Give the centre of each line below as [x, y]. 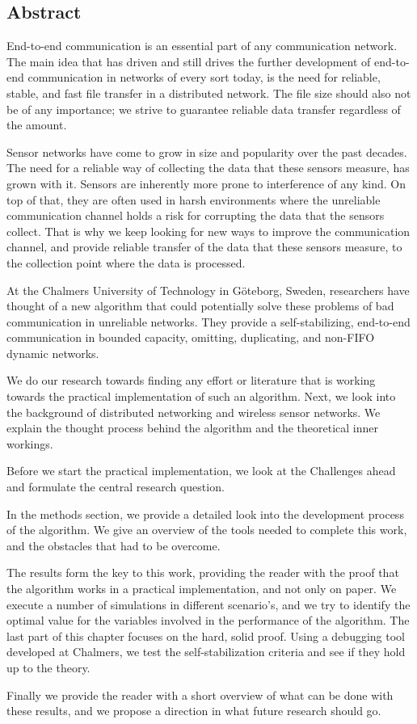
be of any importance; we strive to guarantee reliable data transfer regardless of [204, 109]
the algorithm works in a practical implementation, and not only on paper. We [202, 589]
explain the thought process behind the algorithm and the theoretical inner [193, 428]
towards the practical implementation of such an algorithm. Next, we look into [201, 396]
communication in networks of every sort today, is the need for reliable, [204, 77]
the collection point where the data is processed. [126, 262]
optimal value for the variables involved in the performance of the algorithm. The [208, 620]
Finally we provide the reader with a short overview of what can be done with [200, 695]
